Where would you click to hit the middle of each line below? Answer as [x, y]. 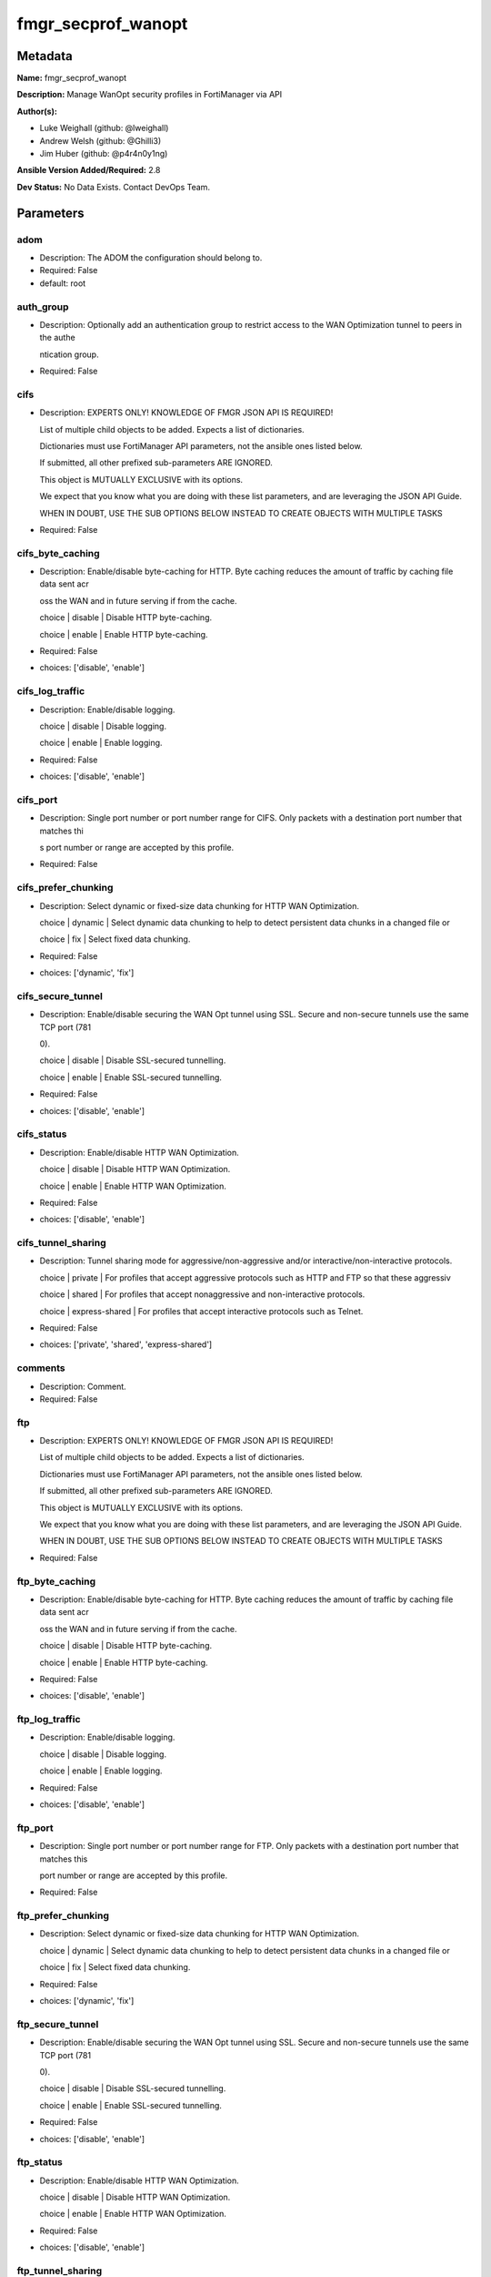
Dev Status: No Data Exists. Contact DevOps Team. [114, 187]
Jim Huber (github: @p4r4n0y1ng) [104, 154]
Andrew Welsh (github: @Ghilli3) [100, 140]
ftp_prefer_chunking [63, 1915]
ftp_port [35, 1828]
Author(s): [37, 111]
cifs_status [42, 1134]
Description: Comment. [83, 1386]
